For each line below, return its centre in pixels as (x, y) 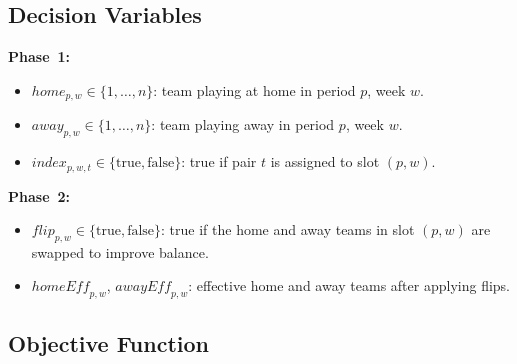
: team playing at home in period (254, 89)
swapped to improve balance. (120, 251)
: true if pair (219, 161)
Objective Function (109, 342)
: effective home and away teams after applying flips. (349, 285)
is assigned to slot (325, 161)
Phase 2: (39, 195)
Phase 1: (39, 56)
